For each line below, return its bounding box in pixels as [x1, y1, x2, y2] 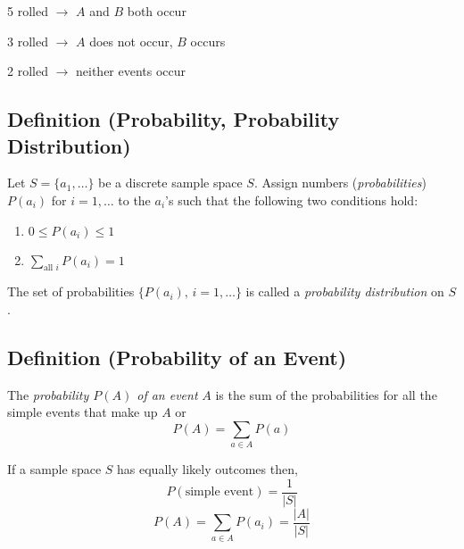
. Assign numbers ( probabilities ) [253, 173, 427, 192]
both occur [127, 2, 186, 20]
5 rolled [7, 2, 48, 20]
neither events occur [76, 62, 186, 80]
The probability [7, 385, 89, 403]
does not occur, [89, 31, 173, 50]
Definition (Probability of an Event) [7, 343, 347, 370]
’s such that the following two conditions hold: [165, 190, 418, 209]
